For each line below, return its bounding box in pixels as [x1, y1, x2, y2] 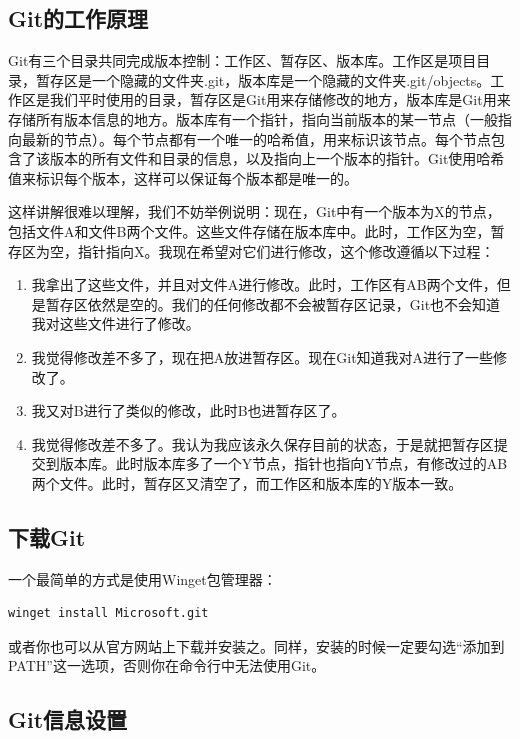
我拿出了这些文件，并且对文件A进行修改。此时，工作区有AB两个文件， [31, 274, 497, 295]
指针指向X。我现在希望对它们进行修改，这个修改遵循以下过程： [77, 240, 495, 261]
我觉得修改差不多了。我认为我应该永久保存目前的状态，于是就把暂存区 [31, 433, 494, 454]
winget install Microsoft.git [8, 606, 209, 621]
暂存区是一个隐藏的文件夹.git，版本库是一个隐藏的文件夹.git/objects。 [35, 69, 491, 90]
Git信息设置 [8, 704, 128, 735]
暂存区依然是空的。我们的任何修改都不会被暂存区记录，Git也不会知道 [45, 293, 501, 314]
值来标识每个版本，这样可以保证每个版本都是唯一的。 [8, 167, 358, 188]
